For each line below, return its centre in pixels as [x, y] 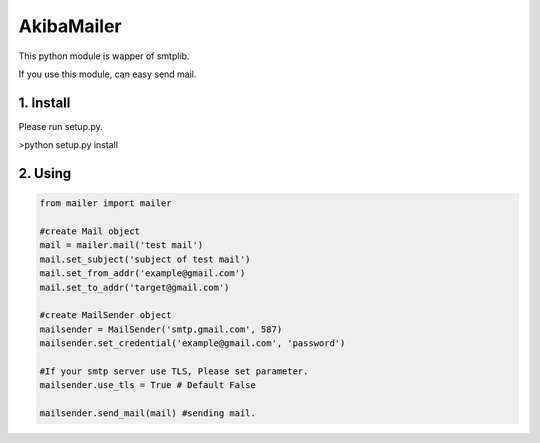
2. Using [45, 173]
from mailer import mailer [105, 203]
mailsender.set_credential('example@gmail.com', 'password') [192, 343]
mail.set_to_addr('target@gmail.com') [134, 287]
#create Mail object [89, 231]
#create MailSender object [105, 315]
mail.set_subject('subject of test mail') [145, 259]
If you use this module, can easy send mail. [107, 74]
